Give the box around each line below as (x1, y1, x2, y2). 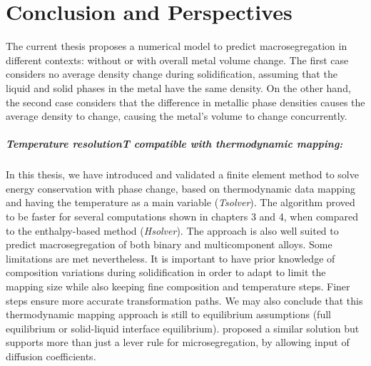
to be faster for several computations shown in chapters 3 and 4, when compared (6, 209, 359, 224)
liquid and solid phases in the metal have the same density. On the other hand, (6, 80, 351, 95)
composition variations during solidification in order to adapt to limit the (6, 265, 326, 280)
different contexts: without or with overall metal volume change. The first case (6, 52, 349, 67)
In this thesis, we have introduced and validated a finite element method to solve (6, 167, 359, 182)
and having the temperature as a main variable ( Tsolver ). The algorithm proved (6, 195, 355, 210)
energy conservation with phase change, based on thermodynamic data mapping (6, 181, 355, 195)
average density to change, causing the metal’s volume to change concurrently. (6, 108, 347, 123)
